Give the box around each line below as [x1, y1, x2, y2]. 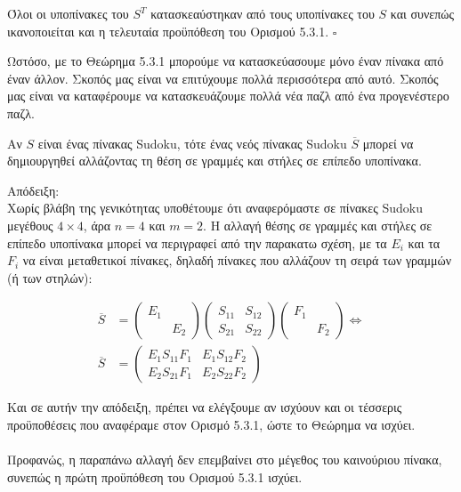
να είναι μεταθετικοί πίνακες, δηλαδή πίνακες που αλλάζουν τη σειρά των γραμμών [22, 251, 451, 270]
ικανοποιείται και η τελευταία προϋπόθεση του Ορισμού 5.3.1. [7, 21, 329, 40]
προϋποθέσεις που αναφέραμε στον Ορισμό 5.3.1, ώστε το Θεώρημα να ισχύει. [7, 415, 416, 433]
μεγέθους [7, 215, 53, 234]
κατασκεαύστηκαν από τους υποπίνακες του [150, 4, 375, 22]
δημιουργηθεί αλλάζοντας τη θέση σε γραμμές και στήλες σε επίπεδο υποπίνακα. [7, 151, 422, 170]
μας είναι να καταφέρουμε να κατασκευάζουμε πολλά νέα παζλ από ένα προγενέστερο [7, 86, 449, 105]
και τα [408, 233, 441, 252]
